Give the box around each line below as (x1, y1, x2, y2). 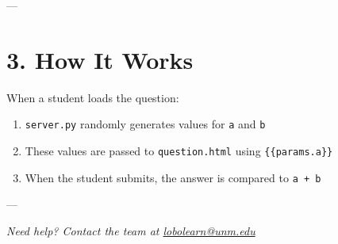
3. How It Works (6, 43, 194, 75)
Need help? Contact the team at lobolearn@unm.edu (6, 222, 255, 238)
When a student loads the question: (6, 89, 179, 105)
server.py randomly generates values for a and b (25, 116, 266, 132)
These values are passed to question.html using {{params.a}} (25, 142, 333, 158)
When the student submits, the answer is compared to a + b (25, 169, 321, 185)
